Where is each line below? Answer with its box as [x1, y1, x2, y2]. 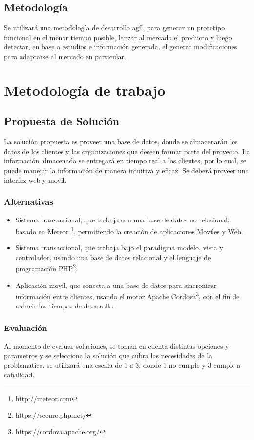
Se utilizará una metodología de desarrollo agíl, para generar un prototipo [4, 22, 225, 33]
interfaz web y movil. [4, 175, 67, 185]
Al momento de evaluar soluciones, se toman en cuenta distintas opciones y [4, 341, 229, 351]
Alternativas [4, 196, 53, 208]
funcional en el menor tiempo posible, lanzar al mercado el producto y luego [4, 32, 232, 42]
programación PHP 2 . [15, 262, 78, 274]
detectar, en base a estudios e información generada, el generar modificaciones [4, 42, 237, 52]
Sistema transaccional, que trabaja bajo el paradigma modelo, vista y [15, 242, 223, 253]
